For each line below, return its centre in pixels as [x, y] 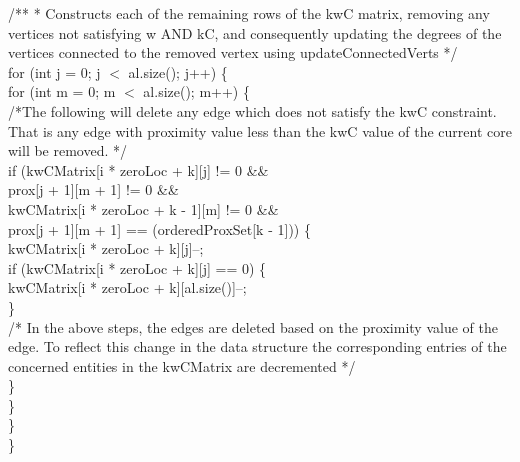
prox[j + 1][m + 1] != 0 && [93, 189]
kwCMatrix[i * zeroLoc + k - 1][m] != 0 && [143, 208]
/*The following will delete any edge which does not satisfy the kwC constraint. [252, 110]
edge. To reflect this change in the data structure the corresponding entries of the [257, 346]
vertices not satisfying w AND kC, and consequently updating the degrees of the [255, 32]
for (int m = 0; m [62, 91]
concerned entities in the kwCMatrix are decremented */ [182, 365]
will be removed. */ [68, 150]
